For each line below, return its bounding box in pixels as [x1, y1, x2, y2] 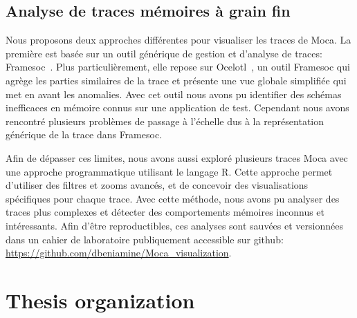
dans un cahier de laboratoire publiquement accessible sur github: [6, 232, 284, 246]
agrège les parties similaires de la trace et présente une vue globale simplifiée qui [6, 73, 347, 87]
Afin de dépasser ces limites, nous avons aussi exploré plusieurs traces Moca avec [6, 150, 348, 165]
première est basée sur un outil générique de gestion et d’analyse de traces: [6, 46, 322, 60]
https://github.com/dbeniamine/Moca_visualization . [6, 245, 232, 260]
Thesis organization [6, 286, 195, 314]
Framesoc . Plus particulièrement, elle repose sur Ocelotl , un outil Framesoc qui [6, 59, 350, 74]
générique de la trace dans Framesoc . [6, 127, 163, 142]
